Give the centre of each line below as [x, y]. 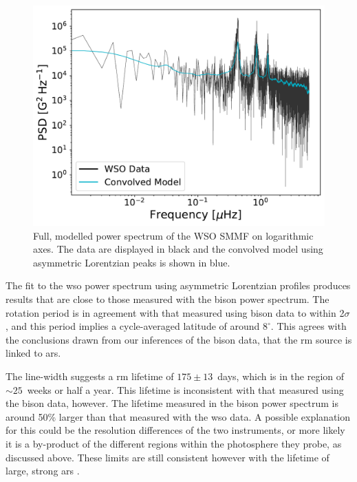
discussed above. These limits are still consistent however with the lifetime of [167, 457]
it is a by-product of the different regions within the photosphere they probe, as [174, 443]
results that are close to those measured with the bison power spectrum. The [167, 299]
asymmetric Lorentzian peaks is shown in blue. [132, 262]
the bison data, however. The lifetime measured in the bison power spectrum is [172, 403]
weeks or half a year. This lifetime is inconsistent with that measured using [185, 389]
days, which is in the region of [281, 376]
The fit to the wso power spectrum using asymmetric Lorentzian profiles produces [178, 285]
